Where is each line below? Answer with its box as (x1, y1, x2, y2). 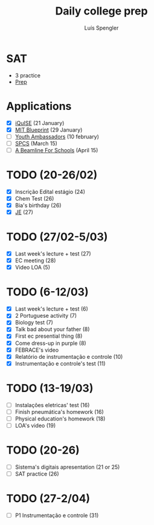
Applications (6, 99, 72, 113)
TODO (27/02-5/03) (6, 230, 108, 244)
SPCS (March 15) (14, 140, 57, 147)
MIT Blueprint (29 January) (14, 126, 83, 134)
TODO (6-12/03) (6, 285, 89, 299)
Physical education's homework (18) (14, 415, 106, 422)
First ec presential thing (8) (14, 332, 83, 340)
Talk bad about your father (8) (14, 326, 90, 333)
